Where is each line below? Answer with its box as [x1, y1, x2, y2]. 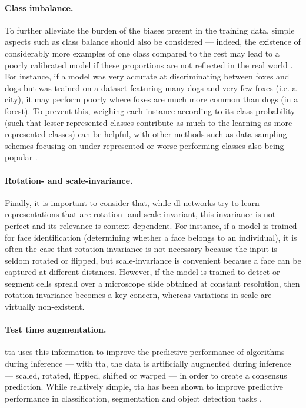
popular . [5, 151, 38, 163]
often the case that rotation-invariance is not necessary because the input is [5, 243, 277, 255]
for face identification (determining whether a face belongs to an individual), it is [5, 231, 297, 243]
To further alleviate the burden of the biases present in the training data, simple [5, 24, 295, 36]
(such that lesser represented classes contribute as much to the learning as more [5, 116, 292, 128]
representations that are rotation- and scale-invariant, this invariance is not [5, 208, 276, 220]
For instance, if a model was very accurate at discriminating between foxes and [5, 70, 290, 82]
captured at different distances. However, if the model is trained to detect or [5, 266, 280, 278]
